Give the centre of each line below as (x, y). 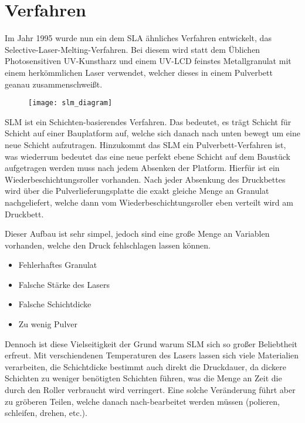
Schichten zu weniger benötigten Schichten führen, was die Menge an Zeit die (143, 378)
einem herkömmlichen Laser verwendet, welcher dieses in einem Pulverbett (139, 72)
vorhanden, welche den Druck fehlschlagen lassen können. (108, 245)
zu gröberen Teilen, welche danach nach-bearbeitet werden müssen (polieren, (142, 401)
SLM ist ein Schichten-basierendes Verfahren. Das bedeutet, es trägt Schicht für (148, 121)
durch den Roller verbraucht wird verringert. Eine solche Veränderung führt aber (150, 390)
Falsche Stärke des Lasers (64, 284)
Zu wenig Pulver (48, 324)
